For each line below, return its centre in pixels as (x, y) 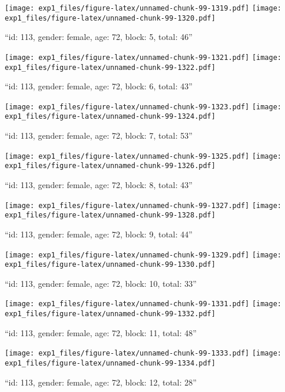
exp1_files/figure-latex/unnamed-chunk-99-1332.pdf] (110, 314)
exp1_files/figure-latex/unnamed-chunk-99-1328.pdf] (110, 215)
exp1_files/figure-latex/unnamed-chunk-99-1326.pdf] (110, 166)
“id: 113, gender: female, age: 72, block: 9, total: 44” (99, 234)
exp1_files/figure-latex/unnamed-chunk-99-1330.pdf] (110, 265)
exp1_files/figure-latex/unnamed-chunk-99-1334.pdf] (110, 363)
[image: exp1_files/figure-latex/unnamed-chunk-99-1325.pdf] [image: (143, 156)
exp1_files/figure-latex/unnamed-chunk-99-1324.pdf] (110, 117)
